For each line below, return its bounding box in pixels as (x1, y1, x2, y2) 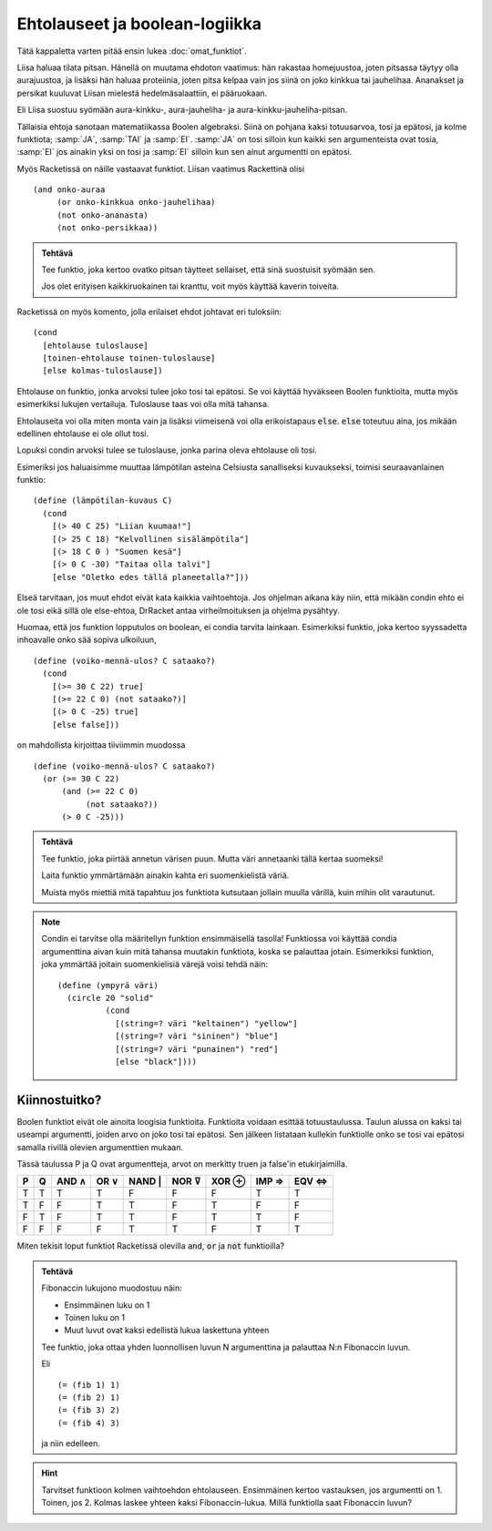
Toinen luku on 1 (64, 1312, 126, 1322)
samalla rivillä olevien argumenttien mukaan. (16, 1141, 184, 1152)
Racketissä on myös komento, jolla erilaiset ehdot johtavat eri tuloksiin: (16, 306, 282, 317)
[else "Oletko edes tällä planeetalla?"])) (51, 572, 250, 582)
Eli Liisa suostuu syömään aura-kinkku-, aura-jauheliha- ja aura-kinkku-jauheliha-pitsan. (16, 105, 348, 116)
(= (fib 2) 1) (57, 1392, 120, 1403)
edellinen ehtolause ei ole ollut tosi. (16, 428, 149, 439)
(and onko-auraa (33, 185, 106, 195)
